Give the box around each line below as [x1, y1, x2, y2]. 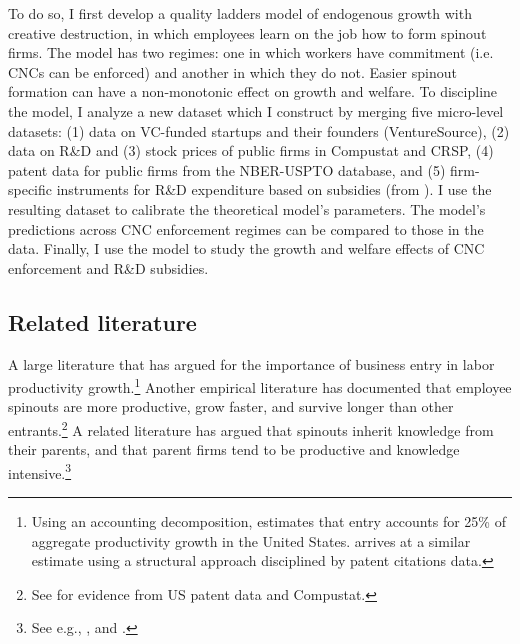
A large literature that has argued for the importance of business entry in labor [8, 353, 495, 374]
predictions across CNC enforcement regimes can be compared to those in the [8, 218, 484, 239]
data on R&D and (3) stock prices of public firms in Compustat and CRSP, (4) [8, 140, 494, 161]
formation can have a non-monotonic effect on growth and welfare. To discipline [8, 81, 498, 102]
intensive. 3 [8, 459, 72, 483]
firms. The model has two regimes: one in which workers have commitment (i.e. [8, 42, 494, 63]
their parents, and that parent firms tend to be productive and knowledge [8, 439, 460, 460]
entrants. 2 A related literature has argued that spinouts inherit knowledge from [8, 416, 494, 440]
